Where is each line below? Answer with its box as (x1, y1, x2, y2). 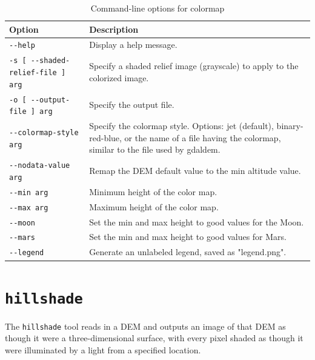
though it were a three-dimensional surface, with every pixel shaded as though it (5, 332, 303, 344)
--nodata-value (9, 161, 70, 170)
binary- (276, 119, 303, 132)
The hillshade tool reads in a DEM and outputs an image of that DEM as (5, 319, 286, 332)
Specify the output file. (89, 98, 174, 111)
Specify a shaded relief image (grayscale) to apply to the (89, 59, 299, 72)
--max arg (9, 203, 48, 212)
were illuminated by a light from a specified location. (5, 344, 201, 356)
